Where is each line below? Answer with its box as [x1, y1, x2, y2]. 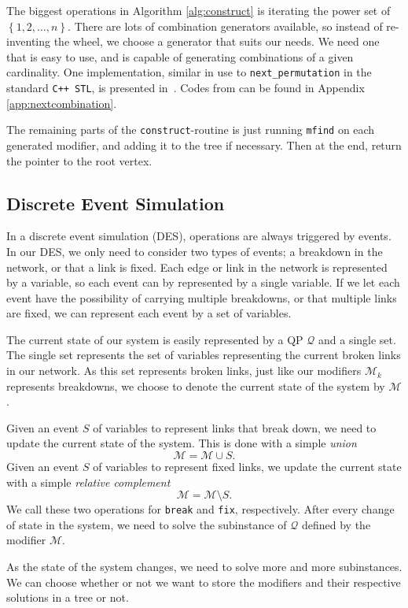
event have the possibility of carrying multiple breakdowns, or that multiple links [6, 289, 397, 306]
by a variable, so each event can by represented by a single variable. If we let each [6, 274, 400, 291]
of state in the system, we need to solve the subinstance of [6, 516, 287, 532]
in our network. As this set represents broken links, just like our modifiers [6, 362, 362, 379]
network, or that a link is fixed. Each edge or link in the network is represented [6, 258, 388, 275]
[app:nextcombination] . [6, 95, 117, 111]
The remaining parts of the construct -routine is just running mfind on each [6, 121, 375, 138]
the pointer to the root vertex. [6, 152, 153, 169]
